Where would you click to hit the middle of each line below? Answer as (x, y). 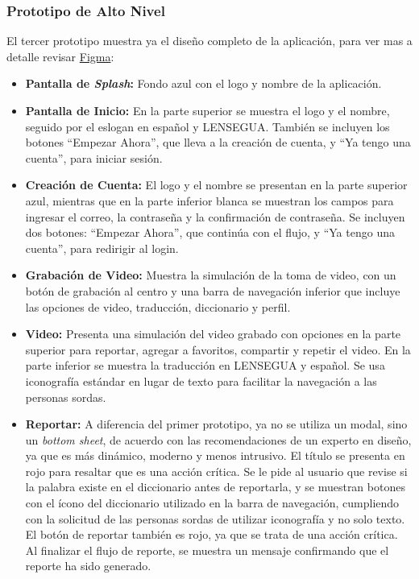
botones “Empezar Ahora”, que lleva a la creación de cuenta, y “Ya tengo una (218, 142)
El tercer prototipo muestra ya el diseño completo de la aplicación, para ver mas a (209, 41)
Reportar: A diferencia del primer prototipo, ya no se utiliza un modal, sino (216, 424)
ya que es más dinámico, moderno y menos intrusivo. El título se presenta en (215, 455)
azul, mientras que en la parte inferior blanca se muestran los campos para (209, 200)
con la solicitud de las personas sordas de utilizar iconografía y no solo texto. (215, 518)
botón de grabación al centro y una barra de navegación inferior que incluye (213, 290)
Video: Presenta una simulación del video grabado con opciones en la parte (213, 334)
